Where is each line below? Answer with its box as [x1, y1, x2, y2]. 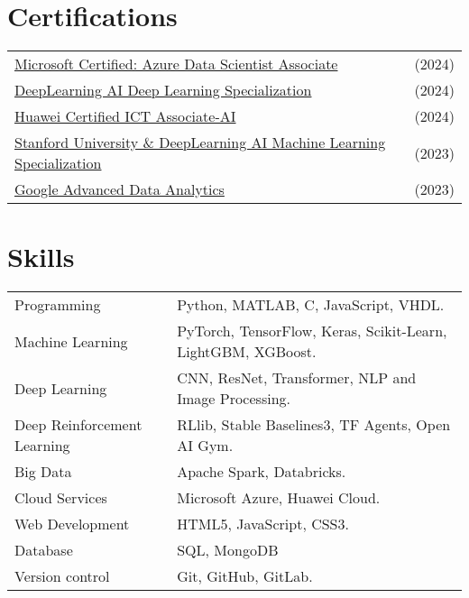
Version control [14, 566, 110, 587]
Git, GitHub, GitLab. [177, 566, 313, 587]
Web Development [14, 513, 130, 535]
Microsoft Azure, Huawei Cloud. [177, 487, 381, 509]
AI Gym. [177, 435, 234, 456]
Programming [14, 294, 101, 316]
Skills [7, 238, 75, 275]
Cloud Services [14, 487, 107, 509]
